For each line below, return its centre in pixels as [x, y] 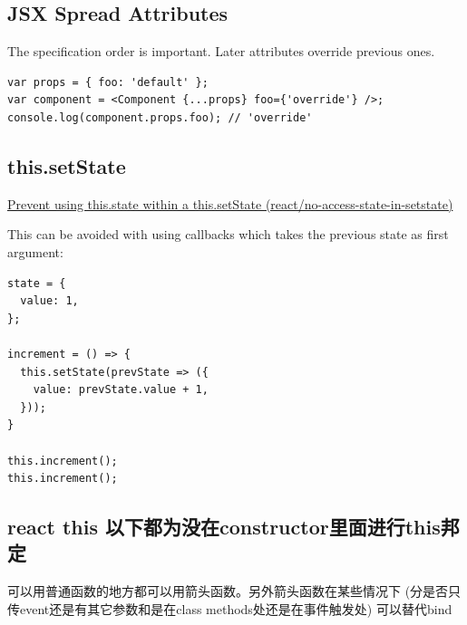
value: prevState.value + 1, [121, 390]
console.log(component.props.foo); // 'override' [160, 117]
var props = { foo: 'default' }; [108, 82]
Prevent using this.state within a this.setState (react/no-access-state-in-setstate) [230, 203]
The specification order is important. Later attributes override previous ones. [221, 51]
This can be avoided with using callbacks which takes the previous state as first [228, 234]
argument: [35, 251]
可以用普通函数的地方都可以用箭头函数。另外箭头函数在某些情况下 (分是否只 [234, 591]
